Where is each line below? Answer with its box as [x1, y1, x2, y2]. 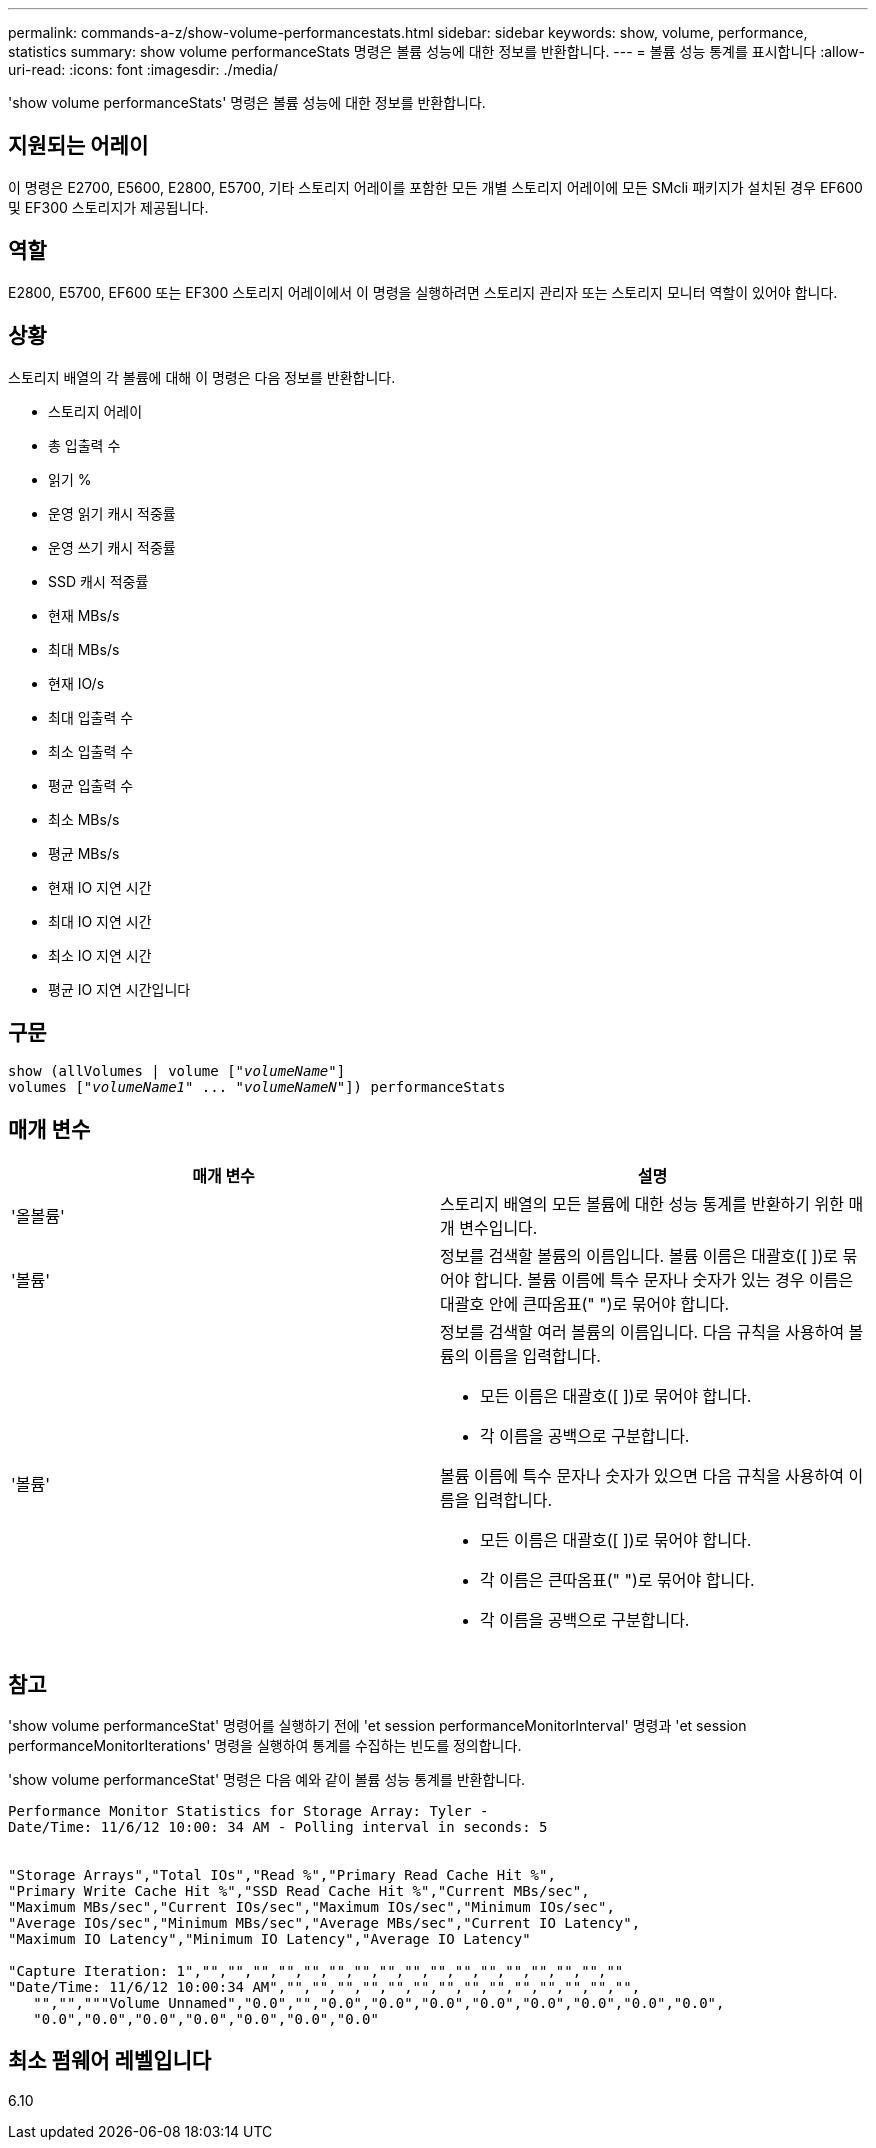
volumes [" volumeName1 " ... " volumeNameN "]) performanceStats [8, 1079, 506, 1096]
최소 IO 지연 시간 [48, 946, 152, 964]
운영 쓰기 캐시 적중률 [48, 538, 176, 556]
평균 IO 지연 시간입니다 [48, 980, 191, 998]
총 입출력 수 [48, 436, 121, 454]
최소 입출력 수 [48, 742, 134, 760]
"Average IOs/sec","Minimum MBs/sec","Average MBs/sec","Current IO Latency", [8, 1915, 641, 1932]
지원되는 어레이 [8, 133, 149, 159]
